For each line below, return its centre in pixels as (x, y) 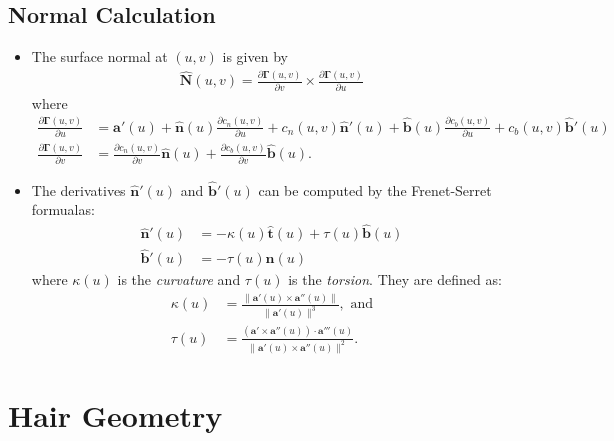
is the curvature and (179, 279)
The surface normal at (99, 56)
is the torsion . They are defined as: (395, 279)
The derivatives (78, 189)
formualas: (63, 209)
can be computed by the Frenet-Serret (375, 189)
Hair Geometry (115, 414)
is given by (255, 56)
